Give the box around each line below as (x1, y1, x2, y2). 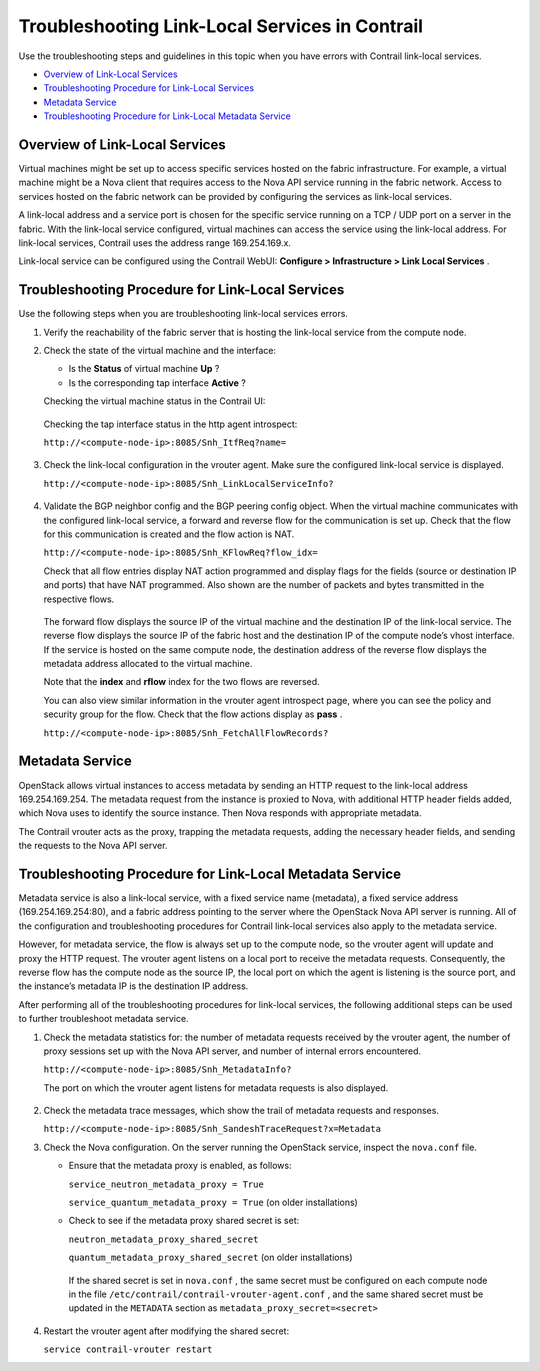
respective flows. (43, 593, 115, 605)
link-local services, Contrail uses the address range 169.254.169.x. (18, 236, 292, 249)
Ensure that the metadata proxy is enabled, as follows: (68, 1160, 292, 1172)
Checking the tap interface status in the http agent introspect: (43, 418, 298, 430)
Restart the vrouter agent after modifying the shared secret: (43, 1325, 290, 1337)
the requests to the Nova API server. (18, 840, 168, 852)
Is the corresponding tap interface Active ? (68, 376, 247, 389)
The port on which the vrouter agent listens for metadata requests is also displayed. (43, 1081, 389, 1094)
